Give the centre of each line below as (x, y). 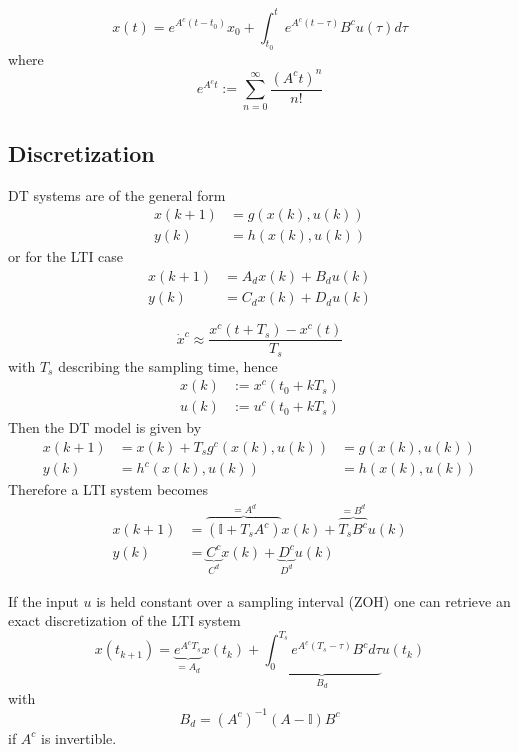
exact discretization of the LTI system (124, 620)
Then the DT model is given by (105, 427)
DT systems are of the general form (117, 194)
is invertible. (79, 737)
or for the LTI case (66, 256)
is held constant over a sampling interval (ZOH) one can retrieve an (303, 600)
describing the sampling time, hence (168, 365)
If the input (43, 600)
